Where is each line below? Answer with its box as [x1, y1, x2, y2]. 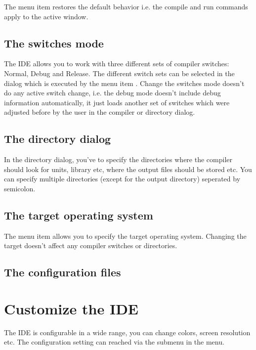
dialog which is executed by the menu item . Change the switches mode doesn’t [4, 78, 245, 88]
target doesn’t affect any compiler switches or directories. [4, 240, 177, 251]
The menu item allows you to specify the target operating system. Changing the [4, 230, 247, 241]
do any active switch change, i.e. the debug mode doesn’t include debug [4, 87, 221, 98]
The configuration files [4, 264, 121, 280]
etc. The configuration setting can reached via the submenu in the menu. [4, 337, 224, 347]
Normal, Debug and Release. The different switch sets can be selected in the [4, 68, 235, 78]
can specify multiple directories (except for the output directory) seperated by [4, 174, 241, 184]
